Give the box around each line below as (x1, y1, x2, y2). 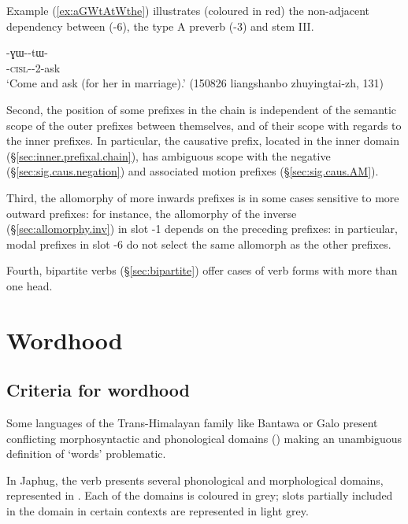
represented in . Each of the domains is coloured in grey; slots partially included (6, 487, 393, 504)
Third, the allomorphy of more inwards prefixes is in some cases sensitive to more (6, 189, 399, 205)
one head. (6, 277, 53, 293)
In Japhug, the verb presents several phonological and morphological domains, (6, 471, 384, 488)
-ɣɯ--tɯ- (6, 44, 48, 61)
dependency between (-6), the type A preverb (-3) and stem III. (6, 17, 314, 34)
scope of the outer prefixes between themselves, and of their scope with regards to (6, 116, 402, 133)
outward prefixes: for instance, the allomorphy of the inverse (6, 205, 297, 221)
